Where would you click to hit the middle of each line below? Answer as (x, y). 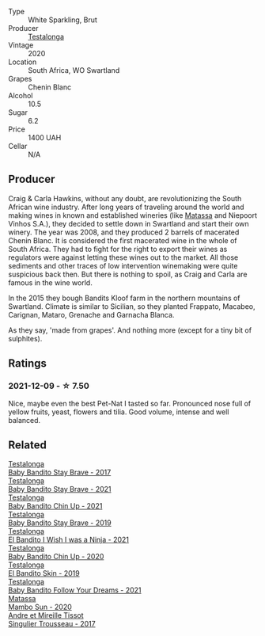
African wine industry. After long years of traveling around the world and (126, 207)
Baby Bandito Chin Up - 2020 (56, 557)
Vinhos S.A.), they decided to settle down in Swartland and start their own (129, 223)
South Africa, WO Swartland (74, 70)
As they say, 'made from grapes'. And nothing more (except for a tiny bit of (130, 330)
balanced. (25, 420)
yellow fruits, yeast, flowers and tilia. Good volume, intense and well (119, 412)
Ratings (28, 364)
